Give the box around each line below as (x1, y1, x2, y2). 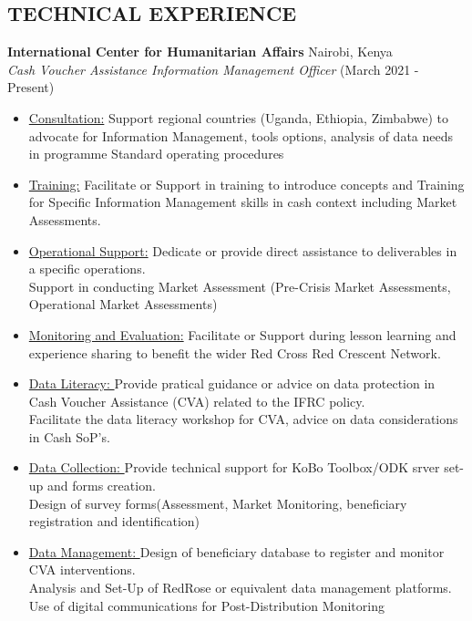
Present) (7, 78, 55, 97)
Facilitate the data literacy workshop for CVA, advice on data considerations (28, 409, 458, 429)
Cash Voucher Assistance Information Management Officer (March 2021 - (7, 59, 419, 78)
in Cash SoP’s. (28, 427, 110, 446)
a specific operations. (28, 259, 146, 278)
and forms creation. (47, 476, 156, 495)
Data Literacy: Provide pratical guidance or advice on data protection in (28, 374, 436, 393)
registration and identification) (28, 512, 200, 531)
